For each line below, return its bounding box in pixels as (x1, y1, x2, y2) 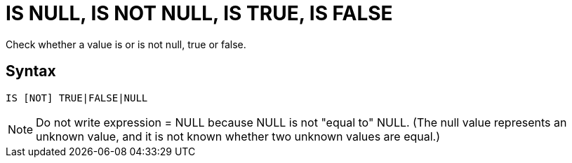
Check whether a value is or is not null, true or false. (6, 38, 246, 50)
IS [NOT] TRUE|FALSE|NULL (6, 92, 148, 104)
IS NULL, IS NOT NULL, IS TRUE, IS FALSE (6, 1, 393, 25)
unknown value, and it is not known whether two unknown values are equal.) (36, 129, 441, 143)
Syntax (6, 62, 56, 80)
